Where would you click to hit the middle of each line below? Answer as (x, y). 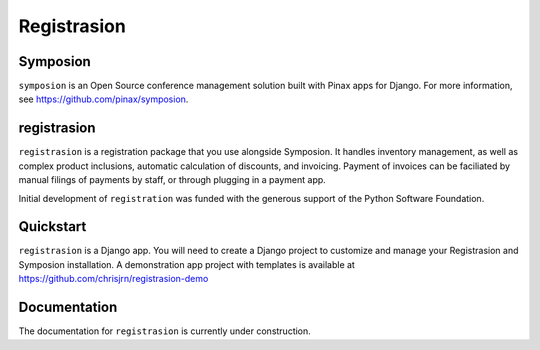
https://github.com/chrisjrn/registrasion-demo (113, 279)
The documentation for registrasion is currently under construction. (165, 331)
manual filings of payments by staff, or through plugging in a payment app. (172, 180)
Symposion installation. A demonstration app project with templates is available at (186, 264)
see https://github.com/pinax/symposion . (103, 99)
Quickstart (52, 226)
